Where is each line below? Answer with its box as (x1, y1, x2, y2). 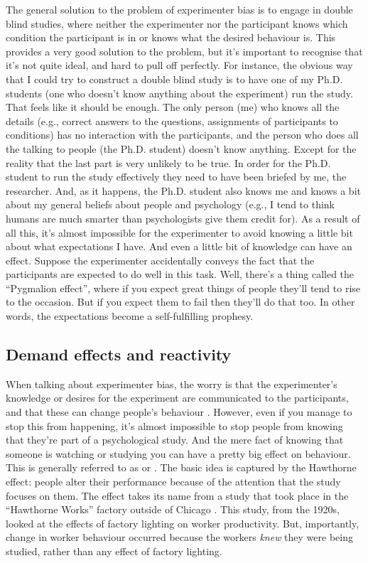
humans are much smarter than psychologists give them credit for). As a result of (6, 210, 360, 225)
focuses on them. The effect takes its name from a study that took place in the (6, 488, 349, 503)
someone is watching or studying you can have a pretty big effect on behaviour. (6, 446, 351, 461)
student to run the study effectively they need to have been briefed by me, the (6, 169, 347, 184)
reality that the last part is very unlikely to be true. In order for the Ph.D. (6, 155, 331, 170)
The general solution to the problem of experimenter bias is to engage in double (6, 2, 353, 16)
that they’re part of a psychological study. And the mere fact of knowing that (6, 432, 344, 447)
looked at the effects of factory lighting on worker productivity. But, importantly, (6, 515, 359, 530)
